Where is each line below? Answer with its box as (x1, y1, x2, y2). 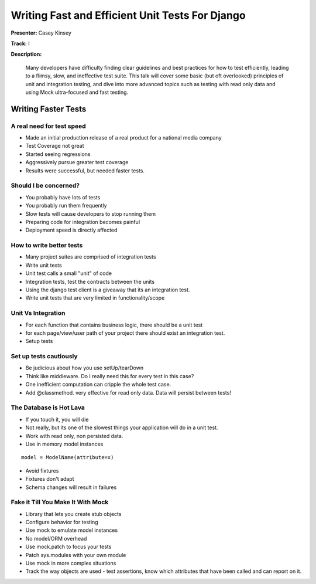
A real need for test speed (11, 122, 86, 130)
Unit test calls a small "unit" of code (25, 270, 112, 277)
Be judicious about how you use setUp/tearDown (25, 364, 143, 372)
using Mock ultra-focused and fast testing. (25, 89, 129, 96)
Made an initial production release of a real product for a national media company (25, 134, 222, 141)
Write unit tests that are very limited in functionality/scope (25, 294, 165, 301)
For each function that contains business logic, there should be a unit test (25, 321, 203, 328)
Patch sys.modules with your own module (25, 551, 126, 558)
